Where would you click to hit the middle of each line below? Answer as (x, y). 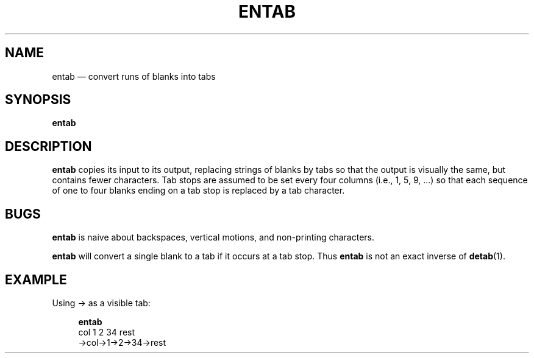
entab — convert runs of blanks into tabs (134, 76)
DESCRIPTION (48, 146)
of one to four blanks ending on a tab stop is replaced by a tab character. (198, 191)
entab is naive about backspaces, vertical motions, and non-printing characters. (213, 237)
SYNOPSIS (38, 100)
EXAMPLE (36, 279)
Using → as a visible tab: (101, 303)
